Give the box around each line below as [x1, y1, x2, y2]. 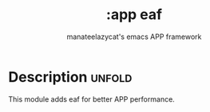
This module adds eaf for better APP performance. [8, 94, 176, 104]
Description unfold [8, 68, 133, 86]
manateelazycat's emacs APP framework [66, 32, 202, 41]
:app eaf [106, 6, 162, 24]
